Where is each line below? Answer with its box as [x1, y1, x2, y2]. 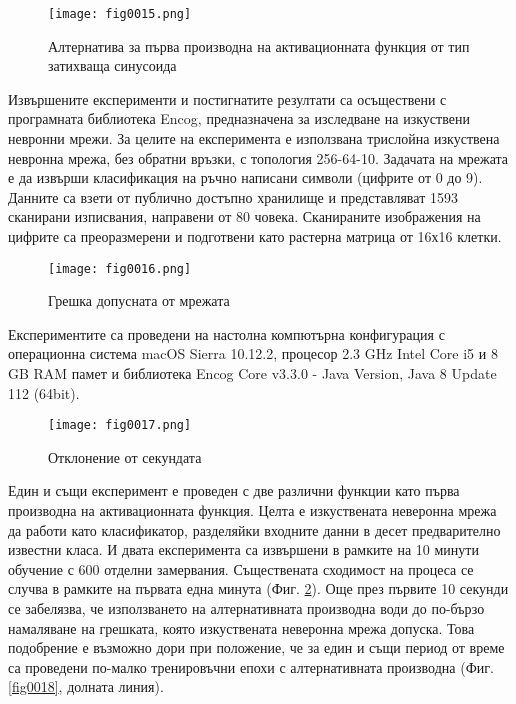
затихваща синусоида [48, 55, 177, 76]
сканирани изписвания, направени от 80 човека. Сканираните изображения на [8, 206, 481, 227]
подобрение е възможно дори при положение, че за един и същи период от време [8, 637, 505, 658]
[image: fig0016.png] [48, 261, 192, 276]
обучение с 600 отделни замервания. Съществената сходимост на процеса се [8, 558, 474, 579]
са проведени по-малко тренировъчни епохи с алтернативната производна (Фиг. [8, 656, 494, 677]
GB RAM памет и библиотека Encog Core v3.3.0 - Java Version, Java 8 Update [8, 363, 497, 384]
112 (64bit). [8, 382, 80, 403]
